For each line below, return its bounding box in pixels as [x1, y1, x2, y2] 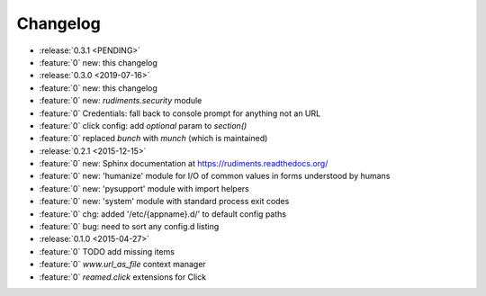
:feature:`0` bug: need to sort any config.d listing [39, 221, 220, 232]
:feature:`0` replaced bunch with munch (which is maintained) [39, 133, 268, 144]
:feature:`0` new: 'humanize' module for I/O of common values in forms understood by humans [39, 171, 391, 182]
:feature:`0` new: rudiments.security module [39, 95, 202, 106]
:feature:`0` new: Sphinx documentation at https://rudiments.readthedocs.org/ [39, 158, 328, 169]
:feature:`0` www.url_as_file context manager [39, 259, 206, 270]
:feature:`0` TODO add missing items [39, 246, 175, 256]
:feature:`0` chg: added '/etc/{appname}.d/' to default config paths [39, 208, 287, 220]
